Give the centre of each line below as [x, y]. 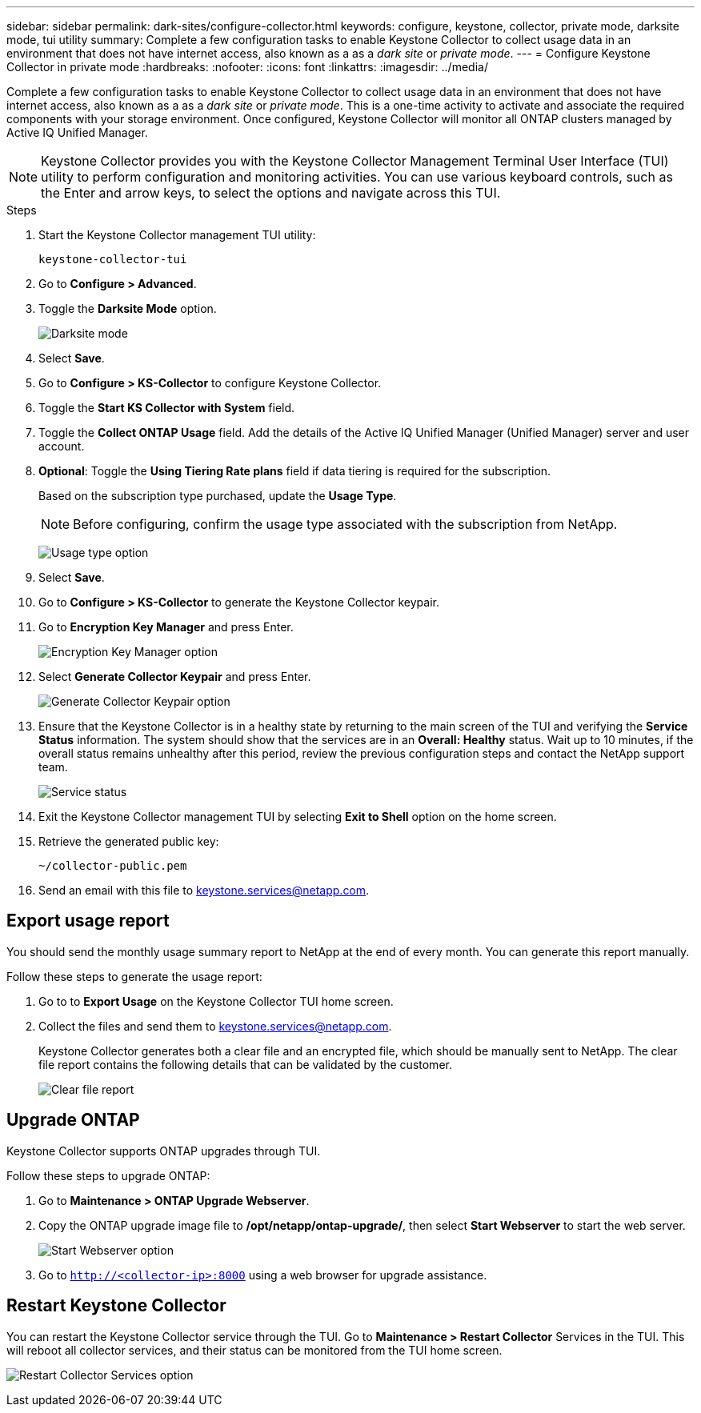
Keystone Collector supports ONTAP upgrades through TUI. [164, 1151]
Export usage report [88, 921]
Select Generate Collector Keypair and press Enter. [175, 676]
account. [62, 446]
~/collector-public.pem [113, 866]
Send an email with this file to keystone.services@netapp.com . [204, 890]
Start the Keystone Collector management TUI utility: [177, 235]
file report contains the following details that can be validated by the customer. [245, 1064]
